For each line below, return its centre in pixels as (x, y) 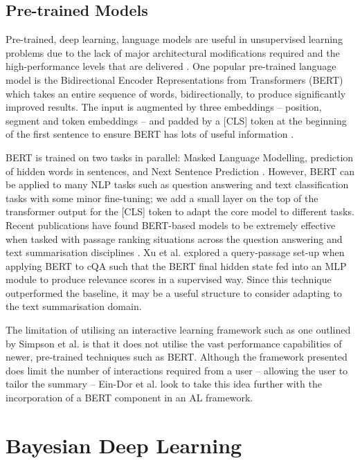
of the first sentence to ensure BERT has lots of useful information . (150, 134)
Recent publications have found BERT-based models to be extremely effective (171, 225)
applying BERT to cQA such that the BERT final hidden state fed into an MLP (176, 265)
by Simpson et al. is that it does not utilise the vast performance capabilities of (174, 343)
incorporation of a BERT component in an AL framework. (129, 398)
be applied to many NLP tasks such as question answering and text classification (177, 184)
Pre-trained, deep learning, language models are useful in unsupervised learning (174, 39)
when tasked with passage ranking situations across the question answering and (174, 238)
